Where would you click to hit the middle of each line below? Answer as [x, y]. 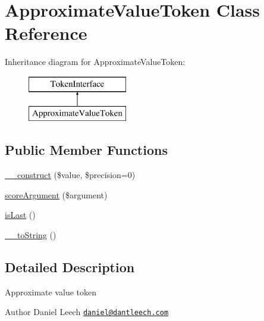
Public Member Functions [86, 150]
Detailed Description [70, 267]
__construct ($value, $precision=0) [70, 175]
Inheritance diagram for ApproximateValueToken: [95, 62]
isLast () [20, 215]
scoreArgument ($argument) [56, 194]
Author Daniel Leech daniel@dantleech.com [87, 312]
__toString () [31, 235]
